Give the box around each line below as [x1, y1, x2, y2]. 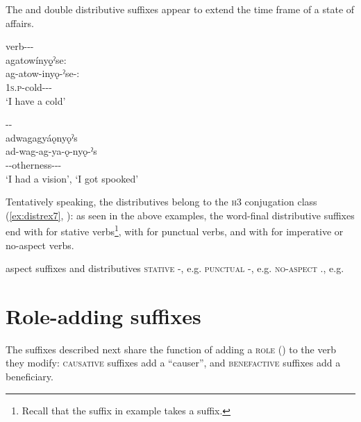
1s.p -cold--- [6, 79, 52, 94]
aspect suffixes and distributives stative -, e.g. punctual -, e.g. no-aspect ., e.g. [6, 261, 344, 276]
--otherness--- [6, 157, 62, 171]
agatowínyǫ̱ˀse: [6, 52, 67, 67]
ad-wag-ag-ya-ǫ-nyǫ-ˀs [6, 144, 97, 158]
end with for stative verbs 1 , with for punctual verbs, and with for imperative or [6, 222, 344, 238]
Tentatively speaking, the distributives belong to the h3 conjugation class [6, 194, 317, 209]
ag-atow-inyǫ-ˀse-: [6, 66, 80, 81]
